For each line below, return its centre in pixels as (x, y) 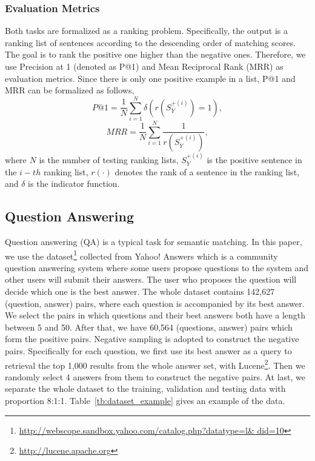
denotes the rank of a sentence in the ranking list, (207, 171)
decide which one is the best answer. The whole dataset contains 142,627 (140, 291)
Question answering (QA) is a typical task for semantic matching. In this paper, (154, 241)
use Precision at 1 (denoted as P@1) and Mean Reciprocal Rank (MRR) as (144, 66)
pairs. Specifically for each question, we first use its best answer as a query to (148, 350)
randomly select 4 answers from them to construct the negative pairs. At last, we (155, 376)
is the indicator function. (74, 183)
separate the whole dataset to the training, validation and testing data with (145, 389)
